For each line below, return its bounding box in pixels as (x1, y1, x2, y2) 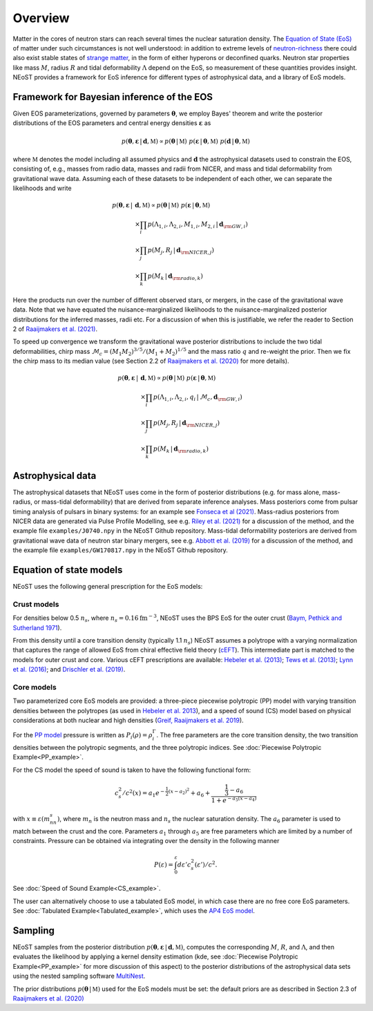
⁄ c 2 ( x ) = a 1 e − (123, 788, 165, 799)
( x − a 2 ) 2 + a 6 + (168, 786, 211, 799)
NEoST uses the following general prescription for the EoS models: (12, 582, 203, 590)
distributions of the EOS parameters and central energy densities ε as (12, 119, 211, 127)
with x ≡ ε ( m (12, 815, 50, 823)
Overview (12, 10, 70, 26)
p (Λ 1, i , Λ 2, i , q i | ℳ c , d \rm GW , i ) (153, 393, 243, 403)
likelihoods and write (12, 184, 72, 193)
